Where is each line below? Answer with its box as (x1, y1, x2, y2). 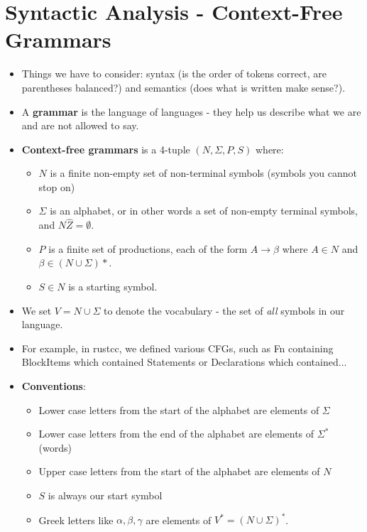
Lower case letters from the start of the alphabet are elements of (38, 402, 319, 417)
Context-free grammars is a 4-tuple (21, 141, 190, 156)
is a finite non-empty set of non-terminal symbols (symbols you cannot (50, 165, 358, 180)
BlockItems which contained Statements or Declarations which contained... (21, 354, 347, 369)
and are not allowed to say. (21, 118, 139, 133)
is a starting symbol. (68, 279, 158, 294)
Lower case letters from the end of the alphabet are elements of (38, 426, 314, 441)
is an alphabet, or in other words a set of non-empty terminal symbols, (50, 203, 358, 218)
